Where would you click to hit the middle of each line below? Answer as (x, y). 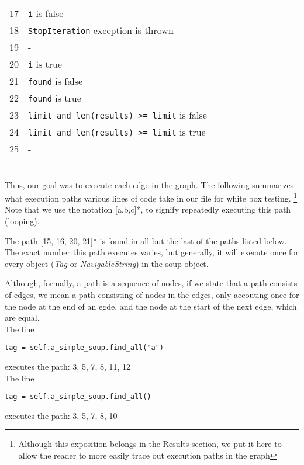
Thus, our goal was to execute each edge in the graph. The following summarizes (149, 184)
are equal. (22, 317)
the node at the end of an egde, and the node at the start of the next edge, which (151, 306)
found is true (55, 98)
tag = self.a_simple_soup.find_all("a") (84, 348)
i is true (45, 64)
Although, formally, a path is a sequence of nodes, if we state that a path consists (151, 283)
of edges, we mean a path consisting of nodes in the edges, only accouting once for (152, 294)
